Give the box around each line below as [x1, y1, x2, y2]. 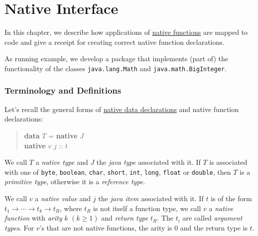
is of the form [211, 193, 252, 203]
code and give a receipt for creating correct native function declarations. [4, 36, 225, 47]
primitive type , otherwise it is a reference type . [4, 176, 145, 187]
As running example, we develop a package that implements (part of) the [4, 53, 228, 64]
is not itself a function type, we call [93, 203, 201, 213]
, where [60, 203, 82, 213]
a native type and [35, 157, 88, 167]
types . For [4, 222, 34, 233]
